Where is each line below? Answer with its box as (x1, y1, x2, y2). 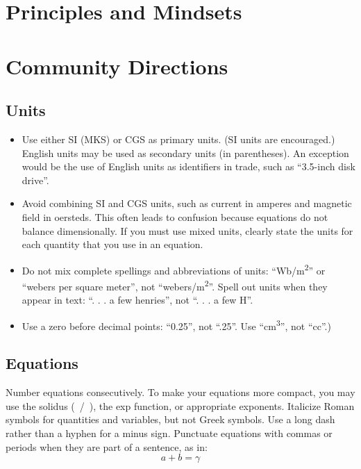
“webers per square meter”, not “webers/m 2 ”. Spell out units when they (22, 277, 328, 293)
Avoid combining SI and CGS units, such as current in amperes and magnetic (22, 196, 352, 211)
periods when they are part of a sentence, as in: (6, 439, 208, 454)
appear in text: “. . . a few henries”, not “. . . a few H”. (22, 293, 253, 307)
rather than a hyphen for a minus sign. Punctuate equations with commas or (6, 426, 333, 441)
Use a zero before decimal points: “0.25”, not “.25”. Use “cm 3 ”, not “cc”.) (22, 316, 331, 333)
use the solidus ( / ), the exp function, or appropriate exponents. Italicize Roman (6, 398, 355, 413)
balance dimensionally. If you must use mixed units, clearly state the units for (22, 223, 353, 238)
